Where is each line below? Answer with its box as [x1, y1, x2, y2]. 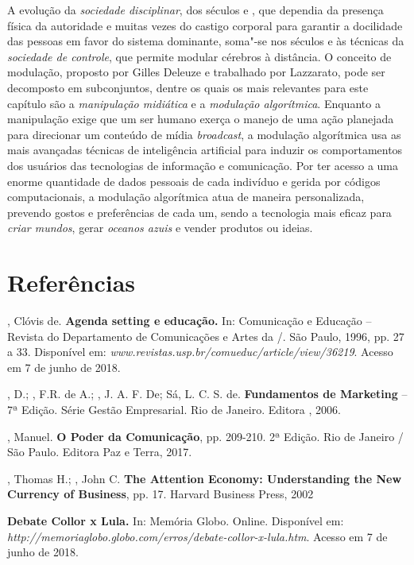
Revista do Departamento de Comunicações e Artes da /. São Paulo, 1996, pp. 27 [7, 327, 404, 344]
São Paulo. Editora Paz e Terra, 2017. [7, 443, 192, 460]
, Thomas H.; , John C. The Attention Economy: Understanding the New [7, 470, 402, 486]
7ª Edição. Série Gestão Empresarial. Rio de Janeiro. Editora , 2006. [7, 401, 341, 417]
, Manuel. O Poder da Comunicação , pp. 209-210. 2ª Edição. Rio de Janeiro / [7, 428, 404, 444]
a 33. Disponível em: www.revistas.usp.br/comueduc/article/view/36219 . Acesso [7, 343, 393, 360]
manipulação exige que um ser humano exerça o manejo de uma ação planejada [7, 110, 394, 127]
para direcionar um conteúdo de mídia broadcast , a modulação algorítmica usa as [7, 126, 401, 142]
